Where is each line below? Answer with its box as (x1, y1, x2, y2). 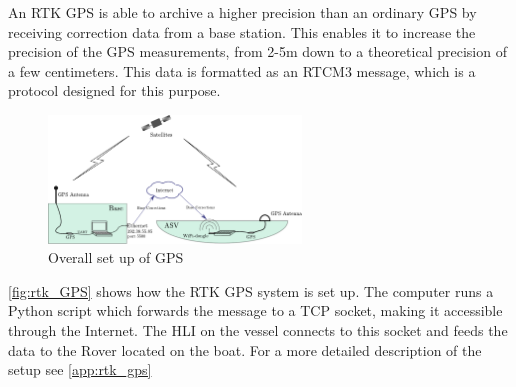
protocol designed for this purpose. (8, 80, 221, 101)
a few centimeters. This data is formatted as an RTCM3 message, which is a (8, 60, 476, 81)
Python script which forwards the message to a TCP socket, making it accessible (8, 300, 503, 321)
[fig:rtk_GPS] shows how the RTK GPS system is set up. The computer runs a (8, 280, 494, 301)
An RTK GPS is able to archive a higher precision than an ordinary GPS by (8, 2, 477, 22)
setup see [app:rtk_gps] (8, 359, 152, 380)
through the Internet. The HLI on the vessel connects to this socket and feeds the (8, 320, 508, 341)
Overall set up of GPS (48, 247, 184, 268)
